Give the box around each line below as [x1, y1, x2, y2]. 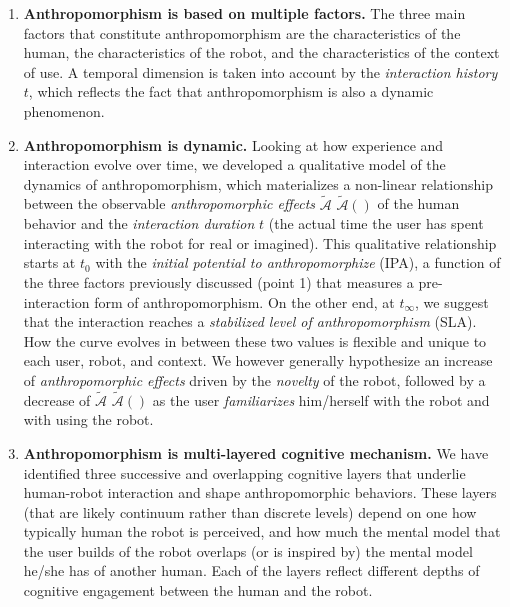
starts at [23, 252, 76, 273]
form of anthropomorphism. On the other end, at [94, 291, 395, 312]
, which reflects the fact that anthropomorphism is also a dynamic [28, 81, 434, 102]
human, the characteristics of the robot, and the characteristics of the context [23, 42, 500, 63]
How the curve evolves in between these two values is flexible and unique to [23, 330, 487, 351]
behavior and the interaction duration [23, 213, 255, 234]
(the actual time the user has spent [268, 213, 484, 234]
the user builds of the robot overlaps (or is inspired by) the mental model [23, 540, 473, 561]
